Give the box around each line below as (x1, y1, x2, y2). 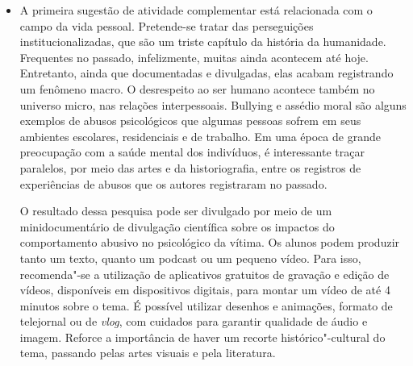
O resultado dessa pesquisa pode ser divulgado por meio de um (19, 202, 332, 219)
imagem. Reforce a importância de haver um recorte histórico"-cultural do (19, 328, 386, 345)
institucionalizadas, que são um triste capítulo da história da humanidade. (19, 33, 386, 50)
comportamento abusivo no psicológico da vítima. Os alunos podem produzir (19, 234, 400, 251)
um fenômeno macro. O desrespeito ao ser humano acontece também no (19, 80, 375, 97)
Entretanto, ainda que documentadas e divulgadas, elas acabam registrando (19, 64, 394, 81)
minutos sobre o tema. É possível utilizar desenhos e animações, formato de (19, 297, 393, 314)
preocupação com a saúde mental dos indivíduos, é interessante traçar (19, 143, 365, 160)
